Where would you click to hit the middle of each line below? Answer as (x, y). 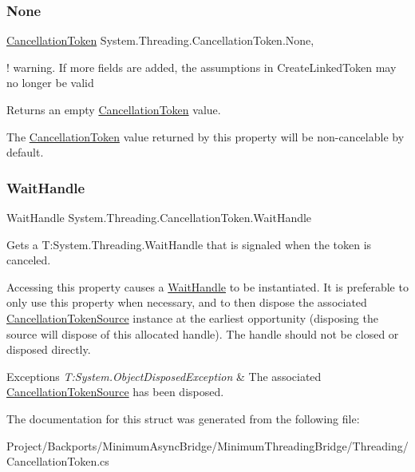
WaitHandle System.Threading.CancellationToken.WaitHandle (159, 217)
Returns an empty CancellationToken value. (114, 109)
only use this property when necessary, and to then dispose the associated (187, 302)
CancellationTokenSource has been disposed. (115, 392)
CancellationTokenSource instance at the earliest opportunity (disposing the (192, 317)
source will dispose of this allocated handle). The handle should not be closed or (203, 333)
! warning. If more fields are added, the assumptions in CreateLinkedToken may (202, 67)
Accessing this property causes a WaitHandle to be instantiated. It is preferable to (207, 286)
